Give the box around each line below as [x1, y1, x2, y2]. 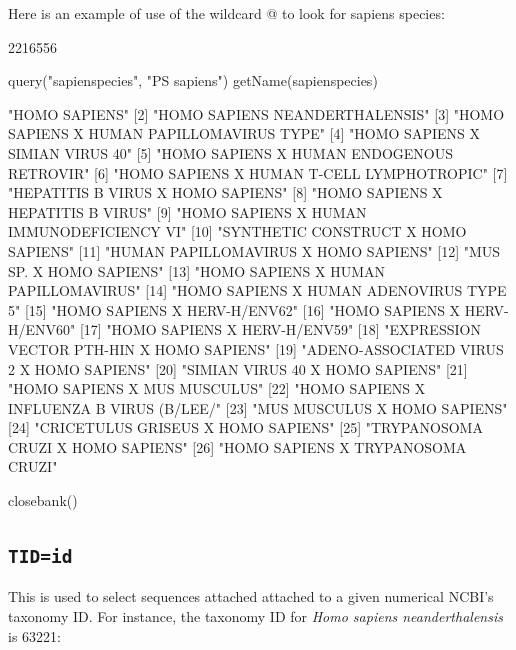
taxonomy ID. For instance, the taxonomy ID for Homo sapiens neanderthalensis [8, 606, 503, 627]
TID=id [8, 546, 73, 568]
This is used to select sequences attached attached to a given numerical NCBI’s [8, 586, 494, 607]
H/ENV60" [8, 319, 76, 340]
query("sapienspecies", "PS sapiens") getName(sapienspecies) [8, 70, 378, 91]
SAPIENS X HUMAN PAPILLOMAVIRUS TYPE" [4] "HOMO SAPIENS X [8, 123, 480, 144]
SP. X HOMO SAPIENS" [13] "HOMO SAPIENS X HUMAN [8, 260, 386, 281]
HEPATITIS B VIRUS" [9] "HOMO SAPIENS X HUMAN [8, 201, 367, 222]
